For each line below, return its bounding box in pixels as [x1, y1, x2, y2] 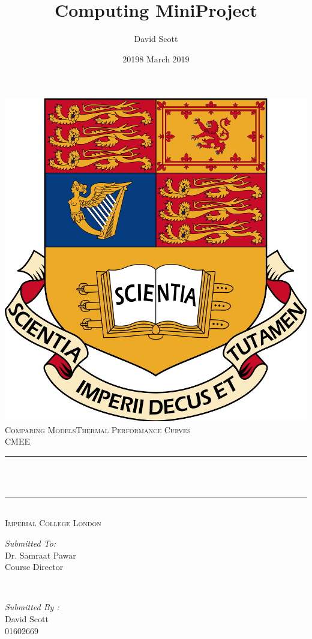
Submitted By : [5, 601, 59, 613]
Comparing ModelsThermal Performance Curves [5, 423, 191, 436]
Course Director [5, 560, 64, 573]
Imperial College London [5, 517, 101, 529]
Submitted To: [5, 537, 56, 550]
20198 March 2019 [122, 52, 190, 65]
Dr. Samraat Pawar [5, 548, 76, 561]
